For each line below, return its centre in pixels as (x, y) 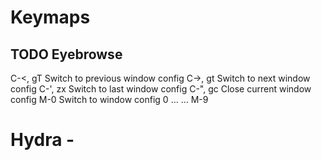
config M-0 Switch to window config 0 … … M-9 (109, 99)
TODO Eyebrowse (66, 54)
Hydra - (42, 140)
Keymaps (50, 17)
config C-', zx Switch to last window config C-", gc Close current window (161, 89)
